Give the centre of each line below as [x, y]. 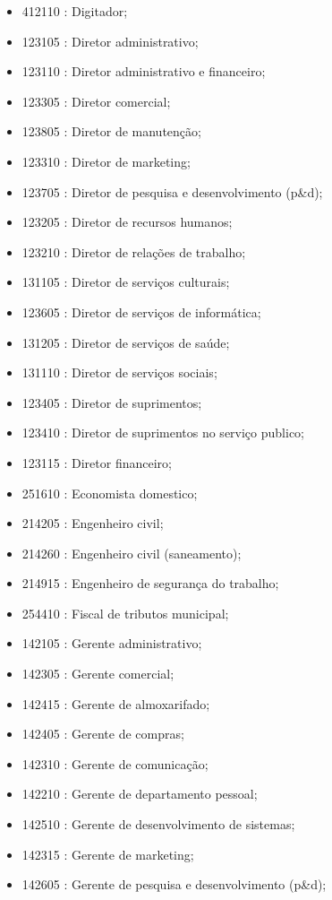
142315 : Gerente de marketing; [108, 854]
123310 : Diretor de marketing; [106, 161]
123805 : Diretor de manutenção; [111, 131]
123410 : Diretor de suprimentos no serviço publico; [163, 433]
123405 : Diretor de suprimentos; [112, 402]
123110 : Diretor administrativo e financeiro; [144, 71]
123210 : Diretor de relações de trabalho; [134, 251]
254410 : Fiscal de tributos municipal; [125, 613]
